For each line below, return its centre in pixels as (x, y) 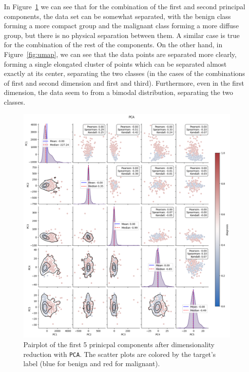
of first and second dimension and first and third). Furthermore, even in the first (124, 83)
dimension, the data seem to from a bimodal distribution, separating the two (119, 92)
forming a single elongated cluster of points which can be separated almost (115, 64)
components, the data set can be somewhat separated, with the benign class (117, 16)
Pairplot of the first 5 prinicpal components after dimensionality (119, 344)
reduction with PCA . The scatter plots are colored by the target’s (120, 354)
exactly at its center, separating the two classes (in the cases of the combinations (124, 73)
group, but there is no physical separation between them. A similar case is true (122, 35)
